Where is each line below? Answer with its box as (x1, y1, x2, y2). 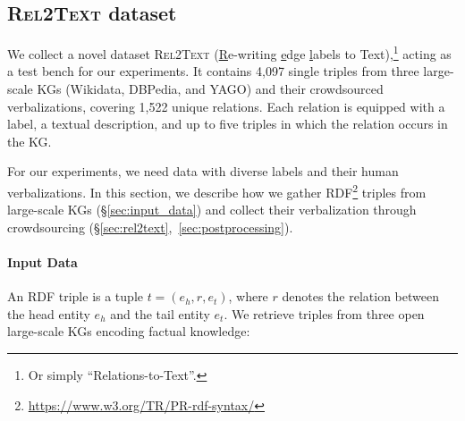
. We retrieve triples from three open (224, 304, 425, 323)
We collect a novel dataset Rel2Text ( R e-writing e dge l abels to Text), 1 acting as (7, 42, 452, 63)
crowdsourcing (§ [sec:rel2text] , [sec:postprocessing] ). (7, 217, 293, 236)
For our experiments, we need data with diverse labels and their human (7, 162, 399, 181)
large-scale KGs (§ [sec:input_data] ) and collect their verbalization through (7, 200, 417, 219)
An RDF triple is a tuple (7, 287, 143, 306)
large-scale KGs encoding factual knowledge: (7, 322, 250, 341)
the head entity (7, 304, 90, 323)
